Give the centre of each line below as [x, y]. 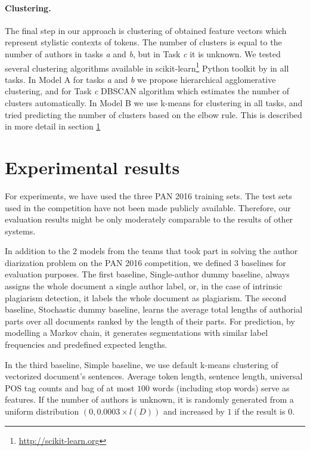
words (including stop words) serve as [221, 387]
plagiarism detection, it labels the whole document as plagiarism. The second [146, 297]
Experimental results [92, 167]
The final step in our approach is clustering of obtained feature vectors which [146, 30]
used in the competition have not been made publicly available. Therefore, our [148, 207]
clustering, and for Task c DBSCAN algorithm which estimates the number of [147, 91]
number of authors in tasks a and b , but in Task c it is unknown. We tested [143, 53]
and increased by [194, 411]
